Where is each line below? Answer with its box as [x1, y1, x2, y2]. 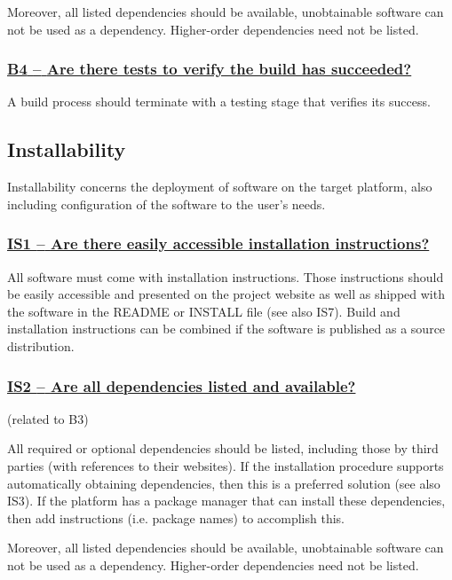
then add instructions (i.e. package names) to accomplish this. [7, 508, 345, 527]
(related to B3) [7, 409, 89, 427]
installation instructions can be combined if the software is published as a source [7, 319, 446, 338]
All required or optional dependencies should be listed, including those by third [7, 439, 439, 458]
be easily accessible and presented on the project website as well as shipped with [7, 285, 445, 303]
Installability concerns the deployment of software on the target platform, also [7, 177, 432, 196]
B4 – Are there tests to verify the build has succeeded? [7, 58, 412, 80]
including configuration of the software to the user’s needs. [7, 194, 326, 213]
